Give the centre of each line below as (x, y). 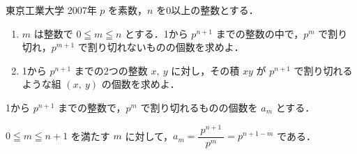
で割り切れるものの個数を (199, 107)
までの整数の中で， (260, 33)
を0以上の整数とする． (207, 10)
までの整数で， (92, 107)
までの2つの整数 (111, 70)
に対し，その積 (205, 70)
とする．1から (157, 33)
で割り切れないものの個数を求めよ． (161, 47)
